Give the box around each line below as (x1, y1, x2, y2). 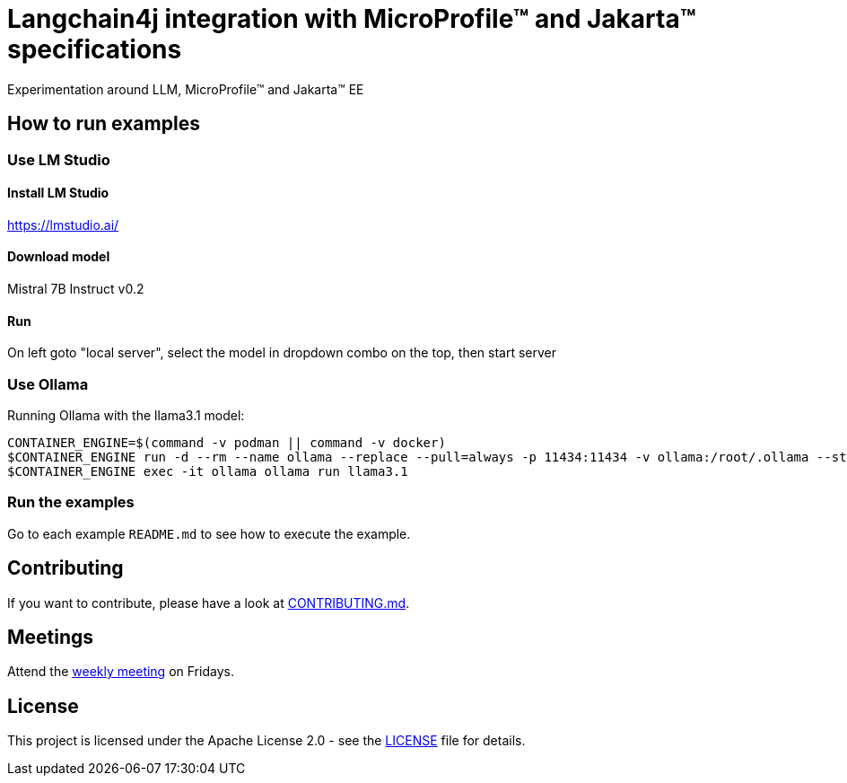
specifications (7, 34, 182, 65)
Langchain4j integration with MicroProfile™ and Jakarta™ (7, 4, 696, 34)
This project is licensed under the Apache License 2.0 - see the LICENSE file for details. (7, 733, 526, 749)
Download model (7, 249, 110, 265)
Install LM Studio (7, 185, 109, 201)
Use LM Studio (7, 150, 110, 169)
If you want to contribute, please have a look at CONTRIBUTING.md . (7, 594, 410, 611)
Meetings (7, 626, 94, 649)
